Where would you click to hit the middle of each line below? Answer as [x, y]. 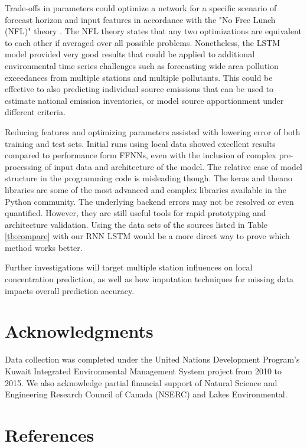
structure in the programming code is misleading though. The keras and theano [149, 178]
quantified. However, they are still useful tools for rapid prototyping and [135, 213]
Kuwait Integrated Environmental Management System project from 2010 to [143, 371]
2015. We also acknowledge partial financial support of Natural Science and [141, 382]
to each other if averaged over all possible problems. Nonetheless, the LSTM [143, 42]
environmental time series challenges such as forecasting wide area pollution [142, 65]
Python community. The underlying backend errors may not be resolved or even [149, 201]
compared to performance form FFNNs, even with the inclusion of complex [141, 155]
